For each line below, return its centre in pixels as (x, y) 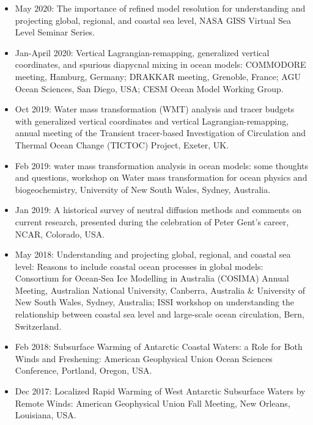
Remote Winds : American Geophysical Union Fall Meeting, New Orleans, (153, 403)
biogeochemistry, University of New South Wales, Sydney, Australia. (143, 189)
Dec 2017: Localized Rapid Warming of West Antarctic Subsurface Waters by (160, 391)
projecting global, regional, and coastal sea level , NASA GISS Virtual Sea (153, 20)
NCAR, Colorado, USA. (60, 234)
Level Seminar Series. (55, 32)
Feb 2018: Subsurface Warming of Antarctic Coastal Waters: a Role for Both (159, 347)
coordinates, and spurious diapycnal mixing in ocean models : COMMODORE (160, 64)
